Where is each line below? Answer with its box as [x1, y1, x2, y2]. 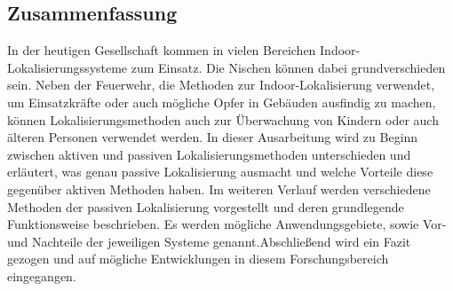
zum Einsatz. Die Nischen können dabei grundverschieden [131, 58, 446, 76]
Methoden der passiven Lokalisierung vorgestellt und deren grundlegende [7, 197, 404, 216]
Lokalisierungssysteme [7, 58, 128, 76]
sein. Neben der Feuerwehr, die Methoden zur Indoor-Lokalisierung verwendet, [7, 75, 435, 94]
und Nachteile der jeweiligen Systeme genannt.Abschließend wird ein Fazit [7, 232, 411, 250]
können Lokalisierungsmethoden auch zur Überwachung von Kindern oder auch [7, 110, 439, 129]
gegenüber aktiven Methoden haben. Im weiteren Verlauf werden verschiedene [7, 179, 431, 198]
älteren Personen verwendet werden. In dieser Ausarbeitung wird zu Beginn [7, 128, 418, 146]
